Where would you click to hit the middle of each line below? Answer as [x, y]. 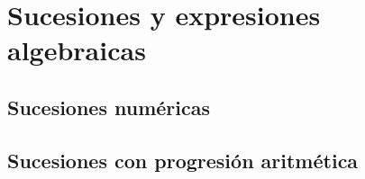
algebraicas [77, 50]
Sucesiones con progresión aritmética [183, 160]
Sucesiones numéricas [109, 107]
